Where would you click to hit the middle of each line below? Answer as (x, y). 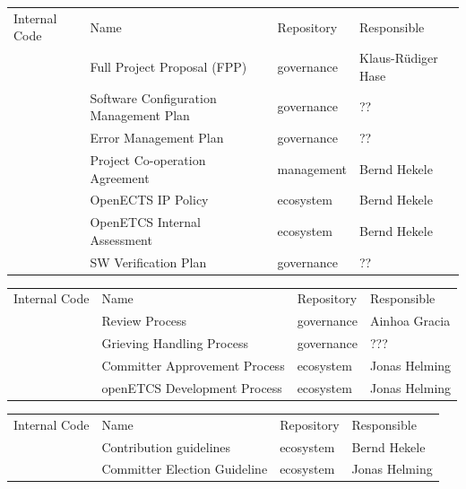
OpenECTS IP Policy (149, 200)
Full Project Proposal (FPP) (168, 66)
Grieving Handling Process (175, 343)
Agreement (120, 177)
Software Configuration (153, 97)
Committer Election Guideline (185, 469)
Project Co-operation (148, 159)
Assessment (121, 239)
